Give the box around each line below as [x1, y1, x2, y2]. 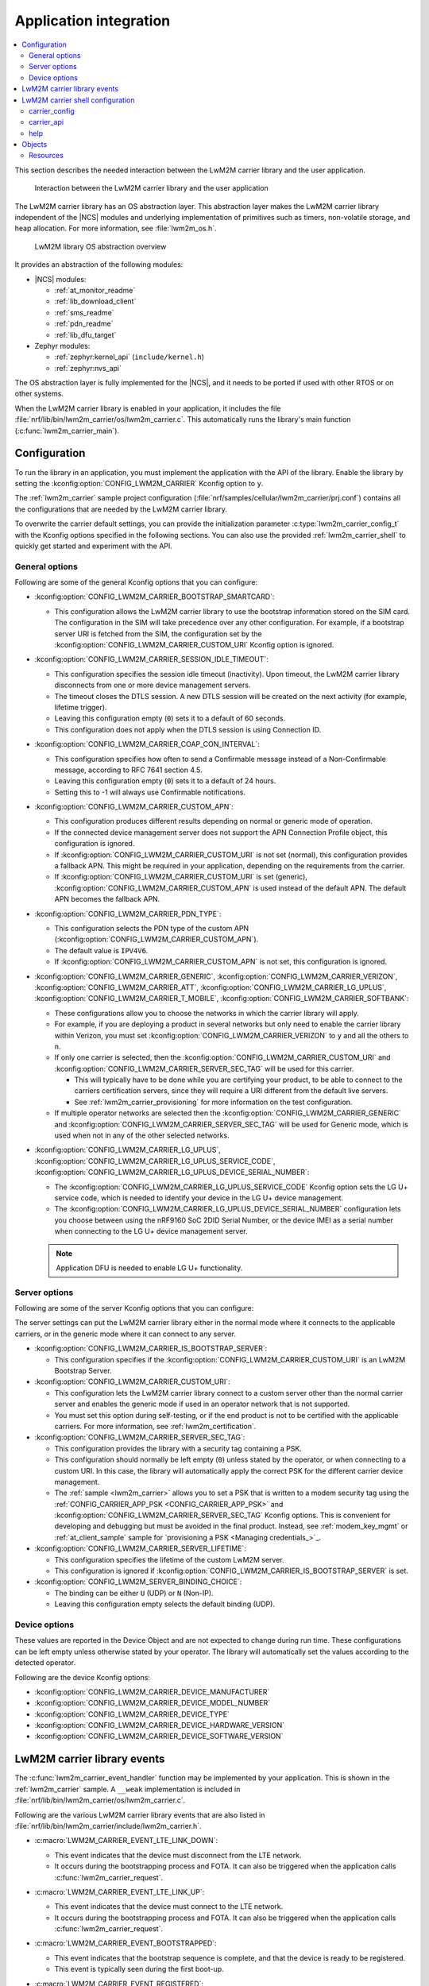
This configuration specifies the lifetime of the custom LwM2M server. [54, 1555, 284, 1564]
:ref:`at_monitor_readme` [54, 285, 136, 295]
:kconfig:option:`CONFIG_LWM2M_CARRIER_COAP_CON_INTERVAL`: [34, 740, 260, 749]
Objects [21, 140, 48, 149]
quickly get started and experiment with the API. [14, 541, 172, 551]
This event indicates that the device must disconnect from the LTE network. [54, 1850, 302, 1860]
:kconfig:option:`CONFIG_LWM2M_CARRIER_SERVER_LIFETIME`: [34, 1544, 246, 1553]
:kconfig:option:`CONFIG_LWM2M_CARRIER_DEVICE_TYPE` [34, 1709, 230, 1719]
